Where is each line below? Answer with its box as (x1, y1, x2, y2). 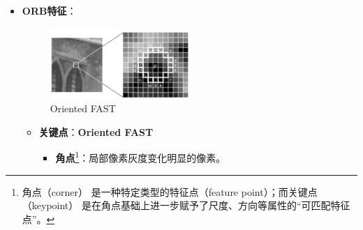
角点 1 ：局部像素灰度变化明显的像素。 (55, 148, 226, 165)
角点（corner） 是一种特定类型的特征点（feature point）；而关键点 (22, 184, 318, 199)
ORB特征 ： (22, 3, 77, 17)
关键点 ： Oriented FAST (38, 124, 154, 139)
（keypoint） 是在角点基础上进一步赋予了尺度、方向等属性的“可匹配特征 (22, 198, 350, 213)
